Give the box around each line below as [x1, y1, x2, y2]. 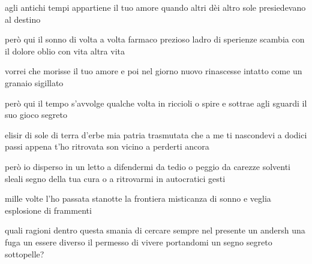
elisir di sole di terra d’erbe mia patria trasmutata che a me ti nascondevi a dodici [5, 128, 307, 141]
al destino [5, 13, 41, 25]
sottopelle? [5, 247, 44, 260]
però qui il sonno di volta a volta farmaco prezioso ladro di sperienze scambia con [5, 33, 305, 45]
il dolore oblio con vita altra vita [5, 44, 125, 57]
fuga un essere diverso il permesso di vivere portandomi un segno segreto [5, 235, 272, 248]
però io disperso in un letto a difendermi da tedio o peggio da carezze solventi [5, 160, 290, 172]
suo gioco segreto [5, 108, 68, 121]
